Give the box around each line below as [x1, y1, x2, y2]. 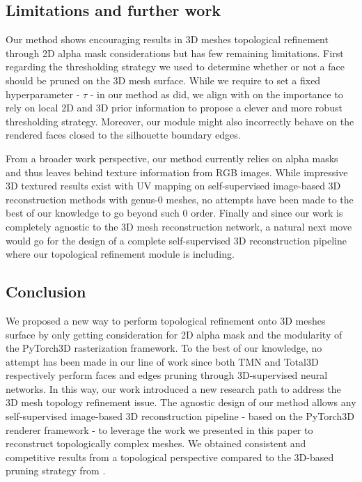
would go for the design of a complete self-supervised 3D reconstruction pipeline [6, 233, 347, 247]
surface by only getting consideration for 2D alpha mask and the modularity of [6, 327, 343, 341]
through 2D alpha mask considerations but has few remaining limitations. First [6, 45, 344, 60]
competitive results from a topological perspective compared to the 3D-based [6, 449, 334, 464]
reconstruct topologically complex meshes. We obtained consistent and [6, 436, 306, 451]
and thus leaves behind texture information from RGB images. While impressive [6, 164, 348, 179]
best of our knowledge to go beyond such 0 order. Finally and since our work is [6, 205, 343, 220]
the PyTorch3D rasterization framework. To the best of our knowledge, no [6, 341, 322, 355]
